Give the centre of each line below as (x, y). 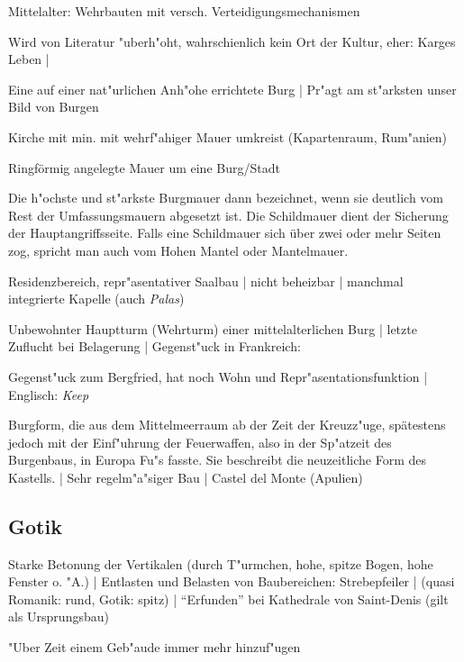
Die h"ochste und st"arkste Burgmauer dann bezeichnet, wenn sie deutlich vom (226, 198)
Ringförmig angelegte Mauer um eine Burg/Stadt (144, 167)
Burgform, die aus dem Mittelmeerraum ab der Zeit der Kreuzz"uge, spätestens (227, 425)
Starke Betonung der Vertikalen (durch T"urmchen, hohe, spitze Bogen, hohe (221, 563)
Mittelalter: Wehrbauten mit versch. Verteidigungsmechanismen (184, 11)
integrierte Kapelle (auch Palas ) (96, 299)
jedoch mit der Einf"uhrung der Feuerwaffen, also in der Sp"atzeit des (200, 442)
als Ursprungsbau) (59, 617)
